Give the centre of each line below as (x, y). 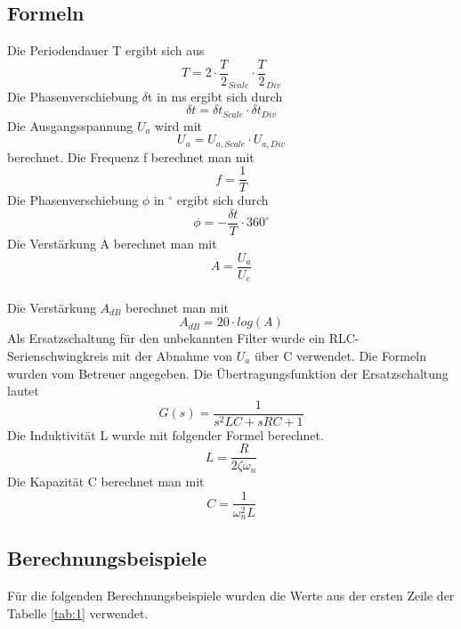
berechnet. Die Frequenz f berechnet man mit (131, 156)
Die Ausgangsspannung (70, 125)
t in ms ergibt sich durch (215, 96)
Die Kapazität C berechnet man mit (106, 481)
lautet (23, 391)
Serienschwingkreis (58, 355)
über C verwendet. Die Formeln (340, 355)
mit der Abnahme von (173, 355)
